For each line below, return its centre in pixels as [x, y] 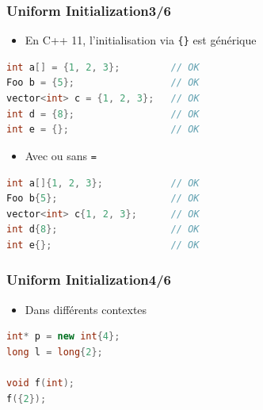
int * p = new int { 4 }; [63, 337]
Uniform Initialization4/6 [89, 280]
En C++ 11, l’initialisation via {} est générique [141, 40]
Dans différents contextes [86, 309]
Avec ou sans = [61, 155]
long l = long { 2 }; [55, 352]
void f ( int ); [40, 383]
